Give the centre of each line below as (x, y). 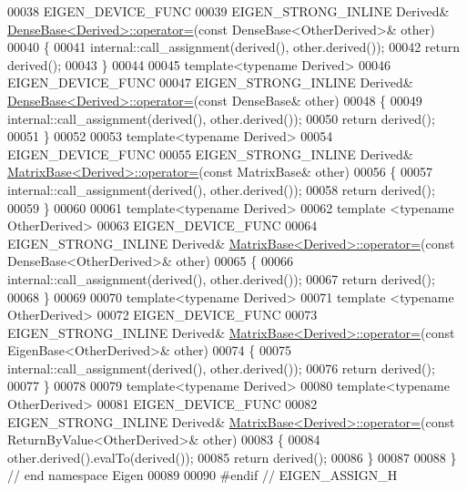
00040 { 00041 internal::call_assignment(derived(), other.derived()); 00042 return (234, 47)
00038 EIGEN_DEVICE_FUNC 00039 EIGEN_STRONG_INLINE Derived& (228, 11)
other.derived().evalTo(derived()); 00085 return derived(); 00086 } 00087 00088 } (232, 457)
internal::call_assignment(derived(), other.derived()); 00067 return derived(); (221, 278)
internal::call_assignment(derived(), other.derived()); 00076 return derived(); (221, 368)
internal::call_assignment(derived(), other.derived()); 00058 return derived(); (221, 189)
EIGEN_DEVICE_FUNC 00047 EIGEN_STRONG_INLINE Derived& (210, 82)
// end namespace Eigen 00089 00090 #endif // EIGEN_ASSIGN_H (203, 475)
